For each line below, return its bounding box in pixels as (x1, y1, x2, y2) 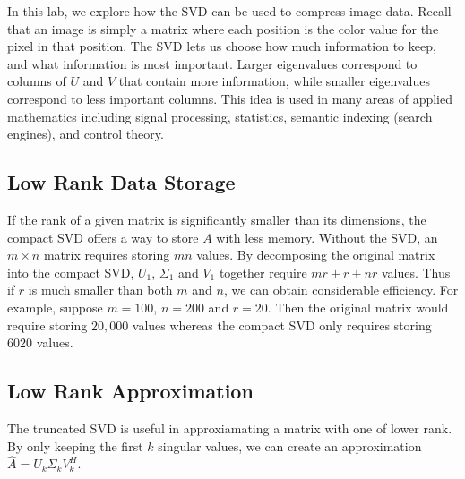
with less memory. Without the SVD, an (216, 227, 438, 246)
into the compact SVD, (7, 262, 134, 281)
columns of (7, 72, 66, 90)
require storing (7, 315, 88, 334)
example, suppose (7, 297, 103, 316)
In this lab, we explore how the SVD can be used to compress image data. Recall (7, 2, 452, 20)
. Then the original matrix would (267, 297, 449, 316)
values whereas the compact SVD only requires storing (132, 315, 432, 334)
